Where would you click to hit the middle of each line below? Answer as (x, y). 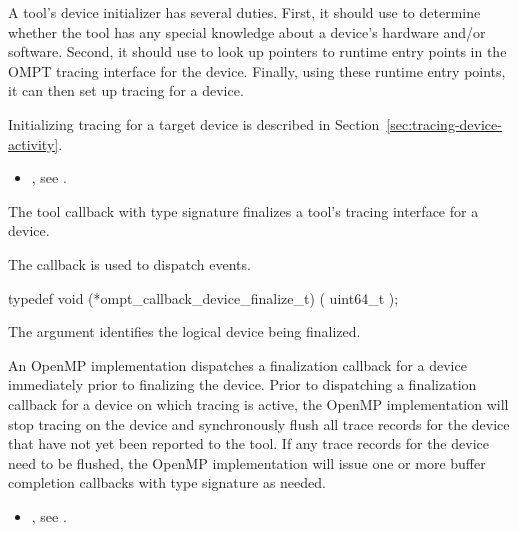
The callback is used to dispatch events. (129, 263)
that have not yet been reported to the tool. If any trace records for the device (248, 443)
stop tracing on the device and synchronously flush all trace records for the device (259, 423)
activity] (33, 143)
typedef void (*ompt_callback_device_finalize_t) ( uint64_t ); (203, 297)
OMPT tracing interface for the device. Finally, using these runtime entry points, (257, 70)
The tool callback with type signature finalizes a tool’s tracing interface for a (243, 210)
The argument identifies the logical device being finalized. (184, 331)
